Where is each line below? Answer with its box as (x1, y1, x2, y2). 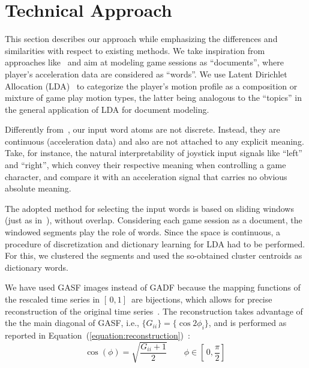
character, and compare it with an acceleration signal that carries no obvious (5, 170, 287, 182)
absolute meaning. (5, 182, 71, 195)
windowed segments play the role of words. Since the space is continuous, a (5, 226, 280, 238)
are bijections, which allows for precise (131, 293, 272, 305)
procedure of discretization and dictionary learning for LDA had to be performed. (5, 237, 305, 250)
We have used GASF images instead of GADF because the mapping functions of (5, 281, 301, 294)
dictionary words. (5, 261, 68, 273)
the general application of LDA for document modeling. (5, 103, 209, 115)
